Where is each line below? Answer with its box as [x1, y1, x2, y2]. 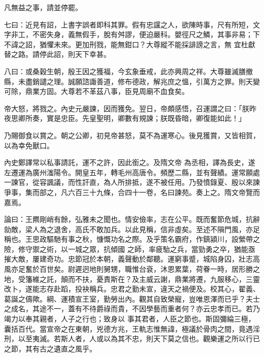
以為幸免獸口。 [4, 140, 54, 150]
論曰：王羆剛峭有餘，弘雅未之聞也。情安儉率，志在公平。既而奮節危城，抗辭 [4, 214, 260, 224]
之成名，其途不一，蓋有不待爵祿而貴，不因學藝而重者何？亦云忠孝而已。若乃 [4, 303, 260, 314]
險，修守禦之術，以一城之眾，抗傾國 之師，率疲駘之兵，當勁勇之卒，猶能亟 [4, 243, 255, 254]
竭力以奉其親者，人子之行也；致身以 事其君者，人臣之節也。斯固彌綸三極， [4, 313, 255, 324]
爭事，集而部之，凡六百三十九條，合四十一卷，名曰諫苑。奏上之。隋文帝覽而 [4, 186, 260, 197]
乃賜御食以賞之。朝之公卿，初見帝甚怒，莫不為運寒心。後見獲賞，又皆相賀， [4, 129, 260, 140]
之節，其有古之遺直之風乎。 [4, 343, 96, 353]
